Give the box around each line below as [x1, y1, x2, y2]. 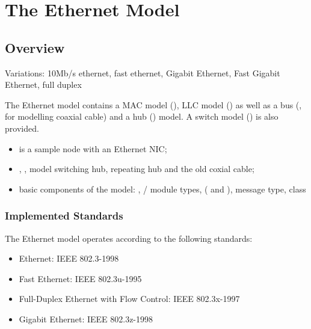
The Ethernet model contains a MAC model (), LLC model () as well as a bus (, [5, 98, 302, 111]
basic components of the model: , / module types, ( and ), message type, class [19, 182, 306, 195]
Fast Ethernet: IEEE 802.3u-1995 [19, 272, 142, 284]
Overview [5, 38, 65, 57]
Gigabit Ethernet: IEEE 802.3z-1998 [19, 312, 153, 325]
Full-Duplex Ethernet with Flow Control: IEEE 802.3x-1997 [19, 292, 240, 305]
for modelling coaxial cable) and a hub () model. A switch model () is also [5, 110, 279, 123]
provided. [5, 121, 39, 134]
